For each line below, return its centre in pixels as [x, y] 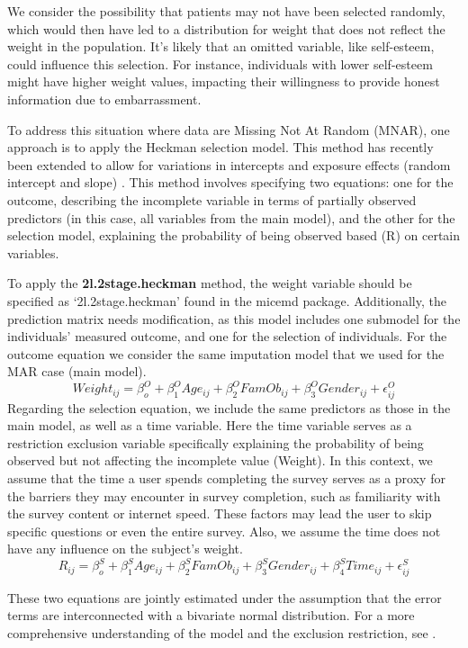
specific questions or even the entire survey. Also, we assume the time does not [224, 531]
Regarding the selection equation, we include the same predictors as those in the [229, 407]
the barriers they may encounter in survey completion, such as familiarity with [224, 495]
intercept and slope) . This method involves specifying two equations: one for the [230, 182]
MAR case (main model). [77, 371]
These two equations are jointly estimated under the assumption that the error [225, 597]
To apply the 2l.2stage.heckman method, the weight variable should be [210, 283]
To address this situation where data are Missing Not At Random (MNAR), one [229, 129]
